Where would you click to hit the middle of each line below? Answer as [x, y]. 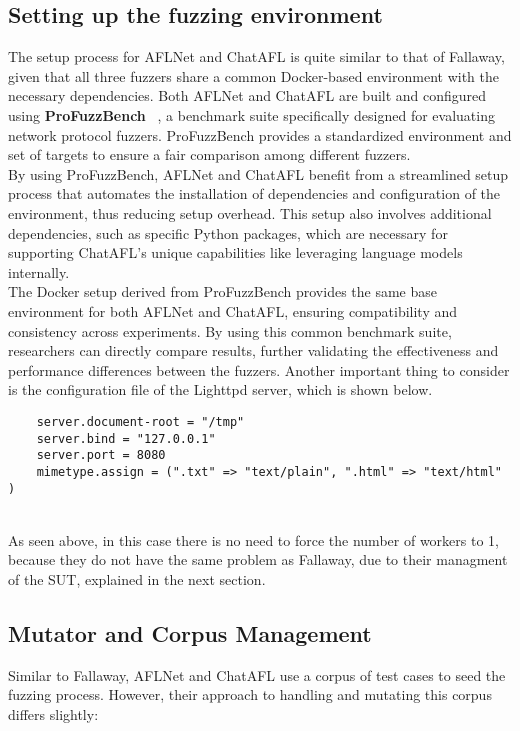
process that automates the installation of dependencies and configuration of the [254, 193]
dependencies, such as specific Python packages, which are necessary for [228, 232]
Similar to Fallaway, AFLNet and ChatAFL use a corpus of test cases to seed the [257, 674]
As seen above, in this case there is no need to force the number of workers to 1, [253, 539]
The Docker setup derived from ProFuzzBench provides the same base [223, 291]
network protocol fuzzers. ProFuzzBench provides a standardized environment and [260, 134]
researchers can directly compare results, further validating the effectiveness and [253, 350]
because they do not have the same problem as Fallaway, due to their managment [258, 559]
